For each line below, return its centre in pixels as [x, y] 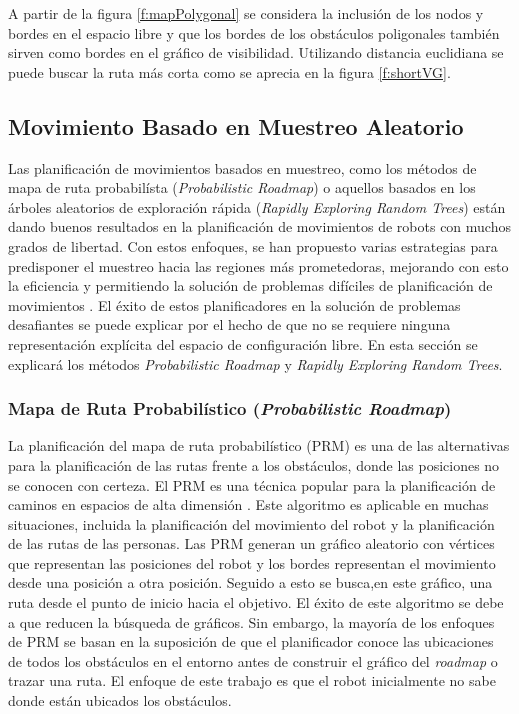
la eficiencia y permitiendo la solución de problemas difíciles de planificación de [250, 285]
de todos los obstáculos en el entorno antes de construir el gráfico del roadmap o [253, 660]
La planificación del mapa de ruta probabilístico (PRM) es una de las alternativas [259, 445]
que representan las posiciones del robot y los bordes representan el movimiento [252, 562]
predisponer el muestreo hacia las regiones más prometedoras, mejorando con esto [258, 265]
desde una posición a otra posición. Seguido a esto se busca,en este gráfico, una [250, 582]
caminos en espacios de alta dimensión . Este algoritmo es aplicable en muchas [248, 504]
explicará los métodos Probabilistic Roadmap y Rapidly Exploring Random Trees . [255, 363]
